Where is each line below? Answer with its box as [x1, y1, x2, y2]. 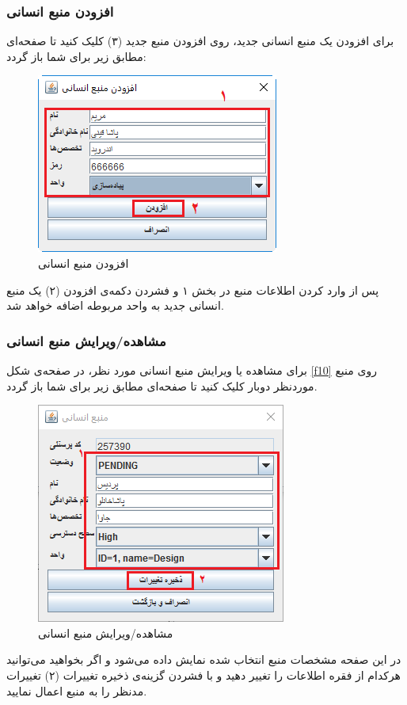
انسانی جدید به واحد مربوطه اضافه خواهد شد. [6, 297, 224, 314]
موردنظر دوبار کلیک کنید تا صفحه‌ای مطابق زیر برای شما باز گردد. [6, 377, 318, 394]
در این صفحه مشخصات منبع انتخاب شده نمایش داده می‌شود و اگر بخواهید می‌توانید [6, 651, 401, 668]
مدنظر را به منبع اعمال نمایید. [6, 682, 147, 699]
